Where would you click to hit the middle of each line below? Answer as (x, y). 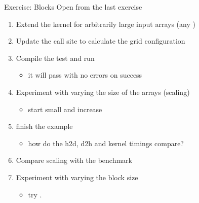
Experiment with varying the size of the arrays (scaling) (103, 92)
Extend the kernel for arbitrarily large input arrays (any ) (106, 24)
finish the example (44, 126)
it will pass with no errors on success (85, 75)
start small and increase (65, 109)
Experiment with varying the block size (77, 177)
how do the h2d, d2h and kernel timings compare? (106, 143)
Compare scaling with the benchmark (74, 160)
